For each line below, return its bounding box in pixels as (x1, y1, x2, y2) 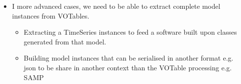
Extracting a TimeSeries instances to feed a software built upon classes (24, 27, 237, 37)
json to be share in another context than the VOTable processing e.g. (24, 62, 232, 72)
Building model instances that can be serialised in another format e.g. (24, 53, 234, 63)
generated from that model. (24, 36, 106, 46)
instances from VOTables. (12, 10, 90, 21)
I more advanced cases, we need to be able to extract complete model (12, 1, 220, 11)
